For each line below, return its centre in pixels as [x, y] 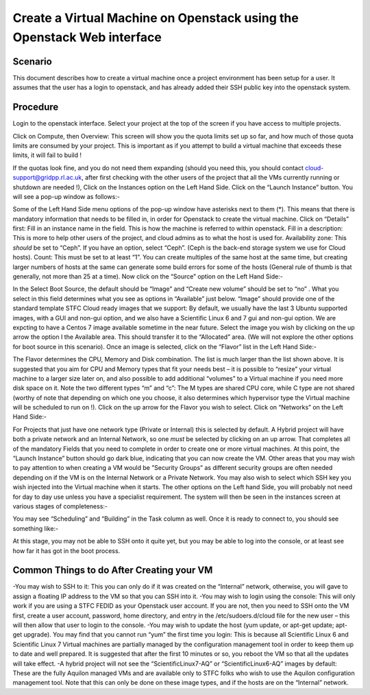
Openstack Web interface [87, 37]
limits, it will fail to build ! [47, 155]
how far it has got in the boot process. [66, 551]
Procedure [36, 107]
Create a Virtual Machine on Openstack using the [156, 18]
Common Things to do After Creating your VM [113, 570]
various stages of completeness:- [60, 506]
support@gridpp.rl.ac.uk [47, 178]
